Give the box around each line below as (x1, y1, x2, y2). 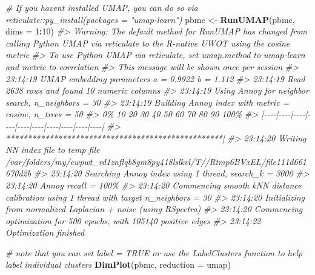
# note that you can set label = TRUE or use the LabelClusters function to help (5, 246, 303, 259)
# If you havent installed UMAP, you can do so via (5, 1, 198, 13)
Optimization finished (5, 226, 85, 239)
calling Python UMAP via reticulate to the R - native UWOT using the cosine (5, 36, 290, 49)
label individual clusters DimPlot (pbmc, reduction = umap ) (5, 258, 231, 271)
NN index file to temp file (5, 143, 100, 156)
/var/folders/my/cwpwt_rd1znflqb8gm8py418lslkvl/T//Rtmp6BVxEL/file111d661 (5, 155, 307, 167)
